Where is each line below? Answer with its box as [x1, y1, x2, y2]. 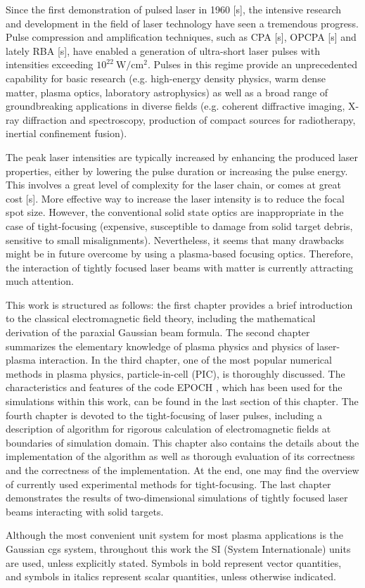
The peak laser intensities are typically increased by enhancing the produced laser [6, 149, 359, 164]
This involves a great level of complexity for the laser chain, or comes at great [6, 177, 341, 192]
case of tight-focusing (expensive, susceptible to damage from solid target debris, [6, 218, 353, 233]
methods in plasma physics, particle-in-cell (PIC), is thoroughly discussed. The [6, 366, 345, 381]
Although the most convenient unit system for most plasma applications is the [6, 528, 344, 542]
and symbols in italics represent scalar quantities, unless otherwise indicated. [6, 569, 336, 584]
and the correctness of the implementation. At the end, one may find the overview [6, 463, 359, 477]
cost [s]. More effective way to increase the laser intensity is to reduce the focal [6, 191, 345, 205]
